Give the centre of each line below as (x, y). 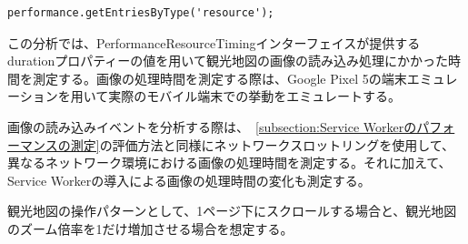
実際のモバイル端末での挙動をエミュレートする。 (255, 96)
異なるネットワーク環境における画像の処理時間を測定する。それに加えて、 (229, 163)
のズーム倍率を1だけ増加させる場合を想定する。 (150, 228)
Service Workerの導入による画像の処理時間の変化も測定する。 (189, 180)
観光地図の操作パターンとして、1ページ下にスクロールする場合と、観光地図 (232, 211)
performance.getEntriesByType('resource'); (141, 13)
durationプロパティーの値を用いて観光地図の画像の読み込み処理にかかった (228, 61)
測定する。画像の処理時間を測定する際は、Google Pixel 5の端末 (219, 78)
